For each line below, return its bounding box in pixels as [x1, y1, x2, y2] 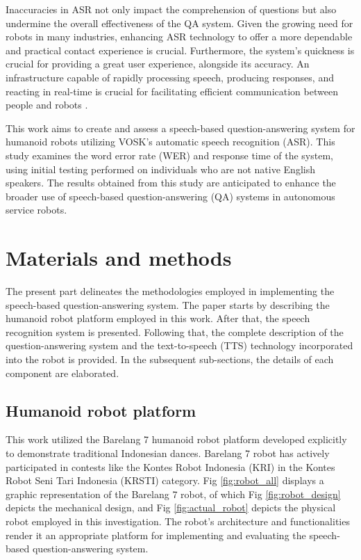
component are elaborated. [6, 365, 119, 380]
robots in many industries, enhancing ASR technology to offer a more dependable [6, 29, 353, 44]
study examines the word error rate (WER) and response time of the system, [6, 147, 333, 162]
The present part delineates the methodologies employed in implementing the [6, 284, 335, 298]
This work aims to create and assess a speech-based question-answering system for [6, 120, 355, 135]
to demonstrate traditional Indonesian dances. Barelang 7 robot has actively [6, 445, 330, 460]
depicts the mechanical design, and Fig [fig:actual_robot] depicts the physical [6, 500, 336, 515]
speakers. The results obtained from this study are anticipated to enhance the [6, 175, 336, 190]
